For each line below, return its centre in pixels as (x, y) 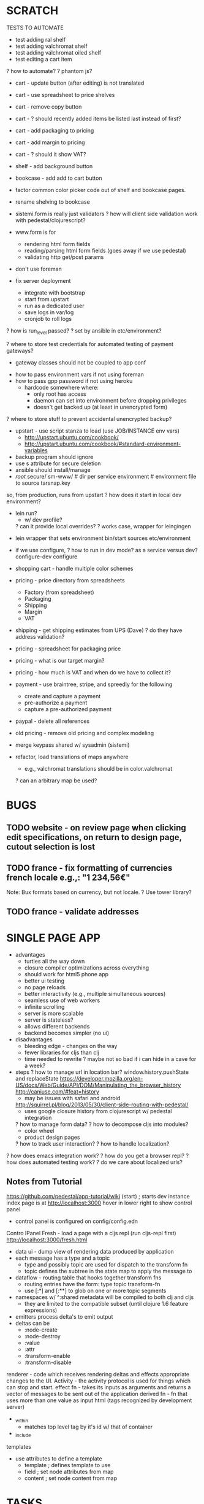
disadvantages (34, 1039)
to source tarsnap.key (43, 483)
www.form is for (36, 232)
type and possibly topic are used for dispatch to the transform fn (106, 1265)
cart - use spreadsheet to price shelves (65, 94)
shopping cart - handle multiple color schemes (74, 568)
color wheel (39, 1131)
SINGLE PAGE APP (54, 938)
